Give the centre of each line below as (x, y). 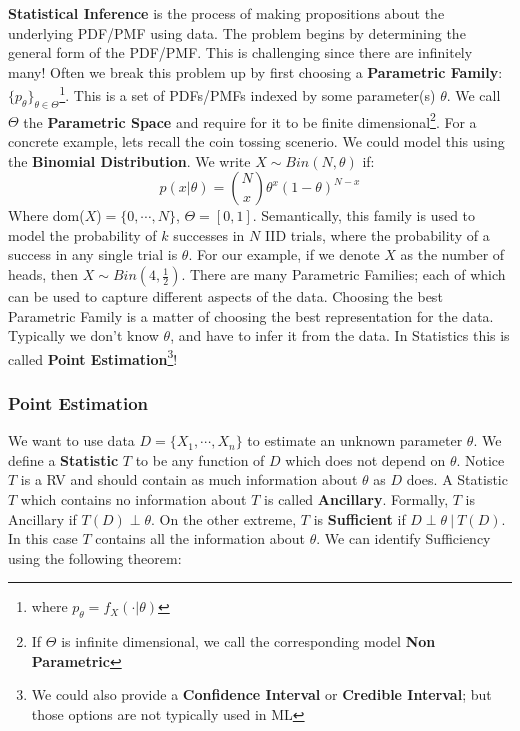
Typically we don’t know (83, 335)
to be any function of (200, 459)
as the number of (452, 254)
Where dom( (46, 215)
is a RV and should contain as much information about (189, 479)
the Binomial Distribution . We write (129, 160)
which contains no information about (133, 499)
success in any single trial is (93, 254)
